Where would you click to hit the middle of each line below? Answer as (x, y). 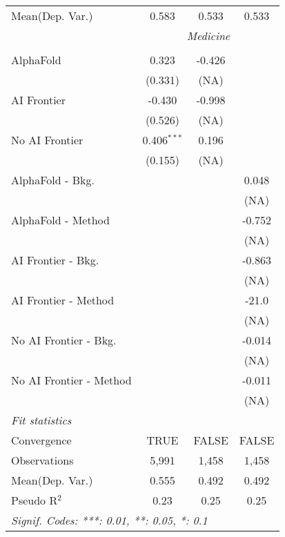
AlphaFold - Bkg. (53, 180)
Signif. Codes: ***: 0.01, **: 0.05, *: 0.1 (109, 520)
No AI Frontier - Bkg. (64, 340)
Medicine (208, 36)
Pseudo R (35, 500)
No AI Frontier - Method (71, 380)
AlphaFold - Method (60, 220)
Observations (42, 460)
